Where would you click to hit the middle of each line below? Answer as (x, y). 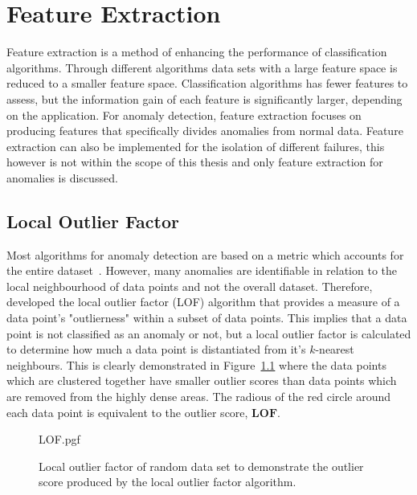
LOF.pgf (59, 439)
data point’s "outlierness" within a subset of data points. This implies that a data (207, 318)
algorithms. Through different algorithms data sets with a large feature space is (202, 67)
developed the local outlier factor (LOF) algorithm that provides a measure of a (203, 302)
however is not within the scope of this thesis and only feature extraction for (195, 162)
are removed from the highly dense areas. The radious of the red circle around (199, 397)
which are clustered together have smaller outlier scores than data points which (202, 380)
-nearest (335, 349)
